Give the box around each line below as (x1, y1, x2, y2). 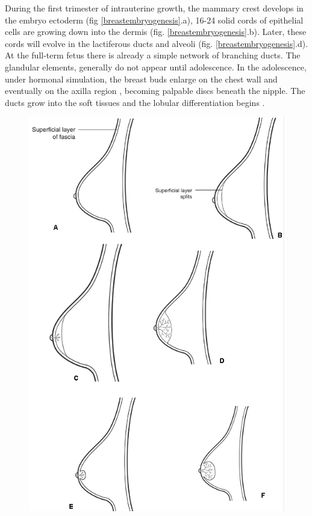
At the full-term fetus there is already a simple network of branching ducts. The (5, 49, 301, 61)
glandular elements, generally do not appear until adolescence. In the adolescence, (5, 60, 307, 73)
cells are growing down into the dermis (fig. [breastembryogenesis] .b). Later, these (5, 25, 307, 38)
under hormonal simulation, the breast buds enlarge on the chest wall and (5, 72, 278, 85)
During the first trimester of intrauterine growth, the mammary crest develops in (5, 2, 304, 14)
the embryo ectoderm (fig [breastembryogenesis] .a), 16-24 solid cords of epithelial (5, 13, 304, 26)
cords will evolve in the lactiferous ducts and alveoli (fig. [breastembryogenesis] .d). (5, 37, 308, 49)
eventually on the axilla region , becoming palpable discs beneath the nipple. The (5, 84, 305, 97)
